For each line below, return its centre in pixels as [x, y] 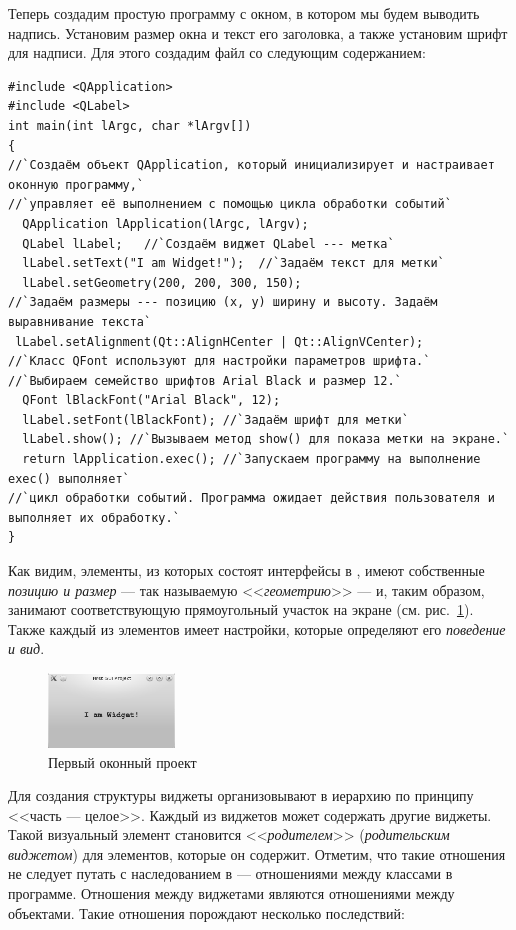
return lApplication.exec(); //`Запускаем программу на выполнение [251, 459]
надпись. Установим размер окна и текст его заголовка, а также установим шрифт [258, 32]
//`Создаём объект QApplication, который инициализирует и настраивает [251, 165]
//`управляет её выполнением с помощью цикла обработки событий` [230, 204]
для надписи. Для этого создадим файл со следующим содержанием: [217, 52]
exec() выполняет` [69, 478]
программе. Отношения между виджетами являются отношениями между [231, 893]
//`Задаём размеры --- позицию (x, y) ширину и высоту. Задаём [223, 302]
